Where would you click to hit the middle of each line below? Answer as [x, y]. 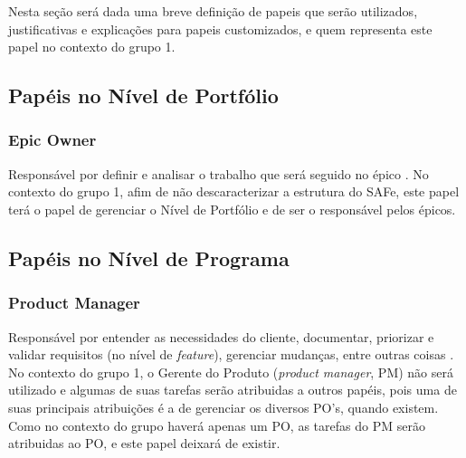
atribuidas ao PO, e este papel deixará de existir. [144, 443]
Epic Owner [52, 140]
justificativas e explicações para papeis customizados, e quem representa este [220, 29]
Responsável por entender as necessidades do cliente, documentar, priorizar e [221, 336]
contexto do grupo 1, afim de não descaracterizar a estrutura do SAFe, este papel [234, 191]
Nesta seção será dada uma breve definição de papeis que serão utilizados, [213, 11]
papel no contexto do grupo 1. [92, 47]
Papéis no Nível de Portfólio [143, 95]
